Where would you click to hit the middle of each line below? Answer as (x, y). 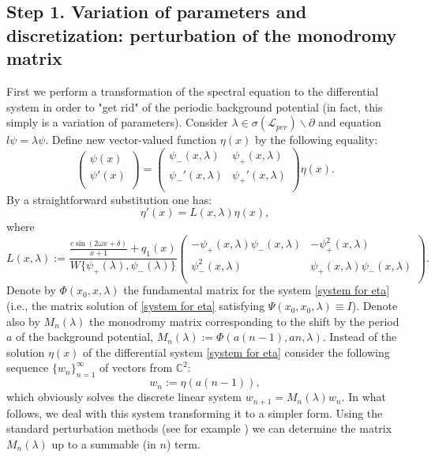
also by (23, 321)
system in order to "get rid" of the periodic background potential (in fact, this (195, 106)
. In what (364, 397)
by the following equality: (316, 140)
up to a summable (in (104, 443)
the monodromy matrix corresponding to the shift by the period (244, 321)
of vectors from (136, 367)
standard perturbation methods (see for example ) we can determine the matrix (199, 428)
